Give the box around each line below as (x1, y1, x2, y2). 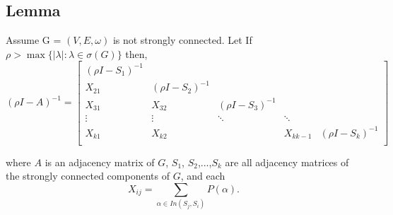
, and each (180, 168, 225, 183)
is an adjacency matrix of (45, 154, 155, 169)
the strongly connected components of (6, 168, 170, 183)
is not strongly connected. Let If (112, 33, 252, 47)
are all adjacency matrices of (225, 154, 349, 169)
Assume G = (6, 33, 61, 47)
